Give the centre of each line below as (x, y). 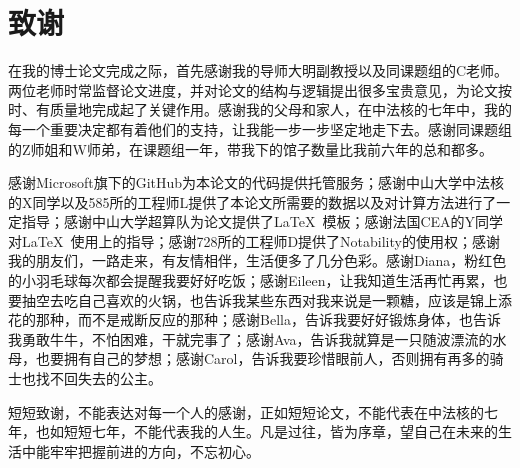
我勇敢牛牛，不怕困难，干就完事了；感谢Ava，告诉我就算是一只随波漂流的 (250, 338)
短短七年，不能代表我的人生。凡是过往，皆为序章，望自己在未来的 (280, 431)
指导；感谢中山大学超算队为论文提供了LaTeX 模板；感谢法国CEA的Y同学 (262, 221)
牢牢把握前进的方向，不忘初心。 (154, 450)
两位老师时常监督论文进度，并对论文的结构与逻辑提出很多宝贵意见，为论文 (253, 89)
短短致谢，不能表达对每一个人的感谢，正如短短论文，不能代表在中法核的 (246, 411)
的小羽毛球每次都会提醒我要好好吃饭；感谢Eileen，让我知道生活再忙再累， (251, 280)
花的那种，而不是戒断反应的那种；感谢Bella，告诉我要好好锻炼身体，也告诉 (254, 319)
